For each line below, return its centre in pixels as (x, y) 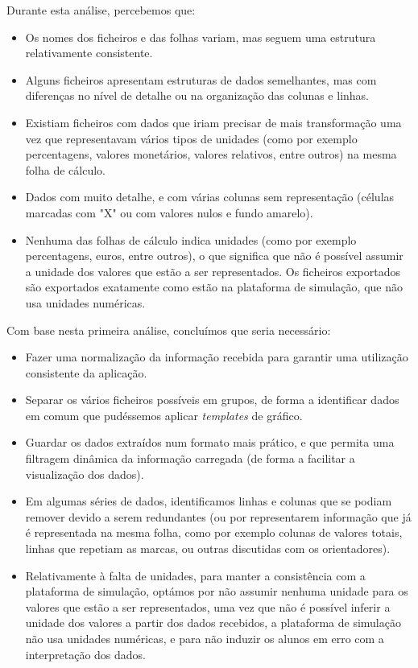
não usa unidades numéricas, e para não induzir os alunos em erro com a (205, 638)
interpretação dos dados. (85, 654)
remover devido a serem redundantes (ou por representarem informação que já (218, 516)
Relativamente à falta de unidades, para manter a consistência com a (195, 575)
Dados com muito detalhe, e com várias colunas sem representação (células (210, 197)
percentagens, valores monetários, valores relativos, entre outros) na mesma (211, 154)
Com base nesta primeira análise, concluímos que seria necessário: (169, 330)
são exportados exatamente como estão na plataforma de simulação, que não (214, 287)
